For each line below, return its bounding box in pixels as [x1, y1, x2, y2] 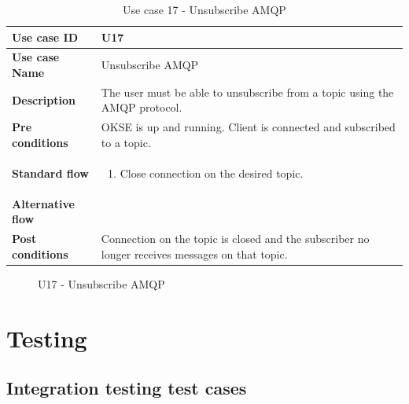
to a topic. [101, 134, 151, 150]
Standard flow [12, 164, 89, 181]
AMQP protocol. [101, 99, 182, 116]
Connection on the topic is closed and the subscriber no [101, 230, 370, 247]
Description [12, 91, 76, 108]
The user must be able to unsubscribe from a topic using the [101, 83, 394, 100]
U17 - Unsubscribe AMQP [38, 275, 165, 292]
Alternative [12, 195, 75, 211]
